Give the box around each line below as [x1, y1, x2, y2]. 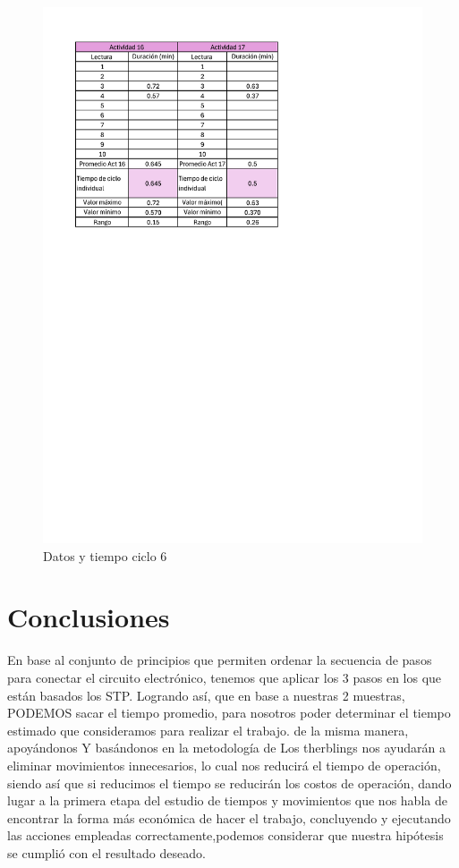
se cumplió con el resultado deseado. [7, 843, 206, 862]
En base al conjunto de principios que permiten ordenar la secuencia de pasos [7, 651, 432, 669]
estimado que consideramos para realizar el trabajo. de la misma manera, [7, 720, 409, 739]
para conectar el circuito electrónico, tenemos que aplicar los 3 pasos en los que [7, 668, 442, 686]
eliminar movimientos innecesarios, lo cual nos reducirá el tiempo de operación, [7, 755, 441, 774]
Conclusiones [7, 599, 170, 635]
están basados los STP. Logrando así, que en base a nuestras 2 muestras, [7, 685, 405, 704]
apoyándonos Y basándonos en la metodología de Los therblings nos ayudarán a [7, 738, 446, 757]
